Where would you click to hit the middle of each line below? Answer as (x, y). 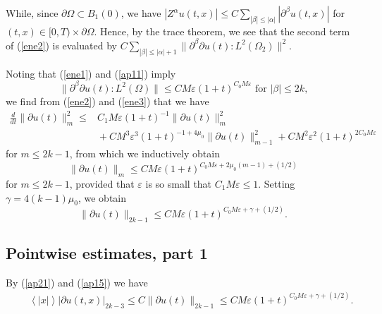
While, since (32, 13)
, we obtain (102, 197)
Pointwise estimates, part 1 (107, 253)
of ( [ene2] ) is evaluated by (61, 45)
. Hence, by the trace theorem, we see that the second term (222, 31)
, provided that (102, 183)
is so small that (179, 183)
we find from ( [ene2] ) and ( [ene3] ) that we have (107, 101)
